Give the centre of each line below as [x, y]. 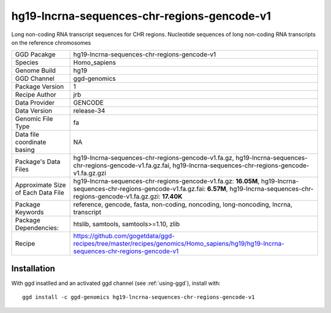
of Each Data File [40, 193]
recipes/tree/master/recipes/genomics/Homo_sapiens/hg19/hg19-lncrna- [179, 244]
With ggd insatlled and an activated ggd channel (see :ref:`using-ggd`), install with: [116, 283]
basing [25, 150]
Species [27, 62]
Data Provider [35, 103]
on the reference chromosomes [51, 42]
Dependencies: [37, 228]
